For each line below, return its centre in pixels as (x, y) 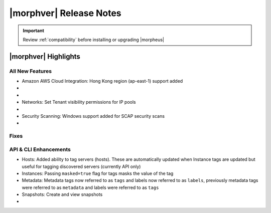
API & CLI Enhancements (40, 149)
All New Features (31, 71)
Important (34, 31)
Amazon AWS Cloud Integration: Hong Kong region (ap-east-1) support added (102, 81)
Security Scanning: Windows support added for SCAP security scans (93, 116)
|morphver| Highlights (45, 56)
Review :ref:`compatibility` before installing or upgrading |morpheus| (93, 40)
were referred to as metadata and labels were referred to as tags (90, 187)
